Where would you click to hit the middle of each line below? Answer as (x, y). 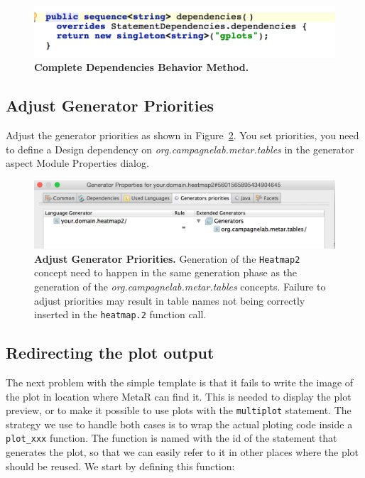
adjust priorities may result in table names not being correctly (170, 300)
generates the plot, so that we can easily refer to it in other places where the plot (182, 452)
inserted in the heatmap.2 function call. (120, 314)
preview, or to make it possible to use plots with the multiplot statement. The (179, 410)
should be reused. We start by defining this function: (120, 466)
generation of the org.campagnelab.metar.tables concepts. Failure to (180, 286)
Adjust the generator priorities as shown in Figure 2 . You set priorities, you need (182, 135)
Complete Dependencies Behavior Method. (142, 67)
